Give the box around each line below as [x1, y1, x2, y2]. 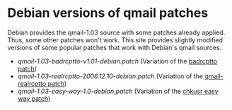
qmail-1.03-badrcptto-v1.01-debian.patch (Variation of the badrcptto [17, 56, 218, 65]
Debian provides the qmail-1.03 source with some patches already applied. [7, 28, 226, 37]
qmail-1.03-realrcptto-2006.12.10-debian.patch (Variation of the [17, 72, 204, 80]
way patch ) [17, 94, 51, 103]
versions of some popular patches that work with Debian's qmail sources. [7, 43, 222, 51]
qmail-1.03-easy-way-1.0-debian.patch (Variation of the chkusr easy [17, 87, 219, 95]
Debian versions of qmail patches [7, 5, 209, 21]
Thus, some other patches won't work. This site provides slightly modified [7, 35, 224, 44]
